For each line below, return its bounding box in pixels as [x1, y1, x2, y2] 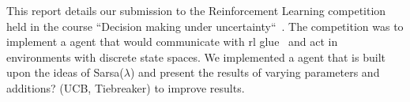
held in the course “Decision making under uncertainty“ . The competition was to [6, 17, 404, 34]
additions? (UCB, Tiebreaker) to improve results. [6, 79, 245, 96]
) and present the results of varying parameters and [130, 64, 380, 81]
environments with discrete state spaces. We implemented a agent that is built [6, 48, 386, 65]
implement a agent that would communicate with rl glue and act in [6, 33, 338, 50]
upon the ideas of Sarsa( [6, 64, 124, 81]
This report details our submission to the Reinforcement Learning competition [6, 2, 386, 18]
